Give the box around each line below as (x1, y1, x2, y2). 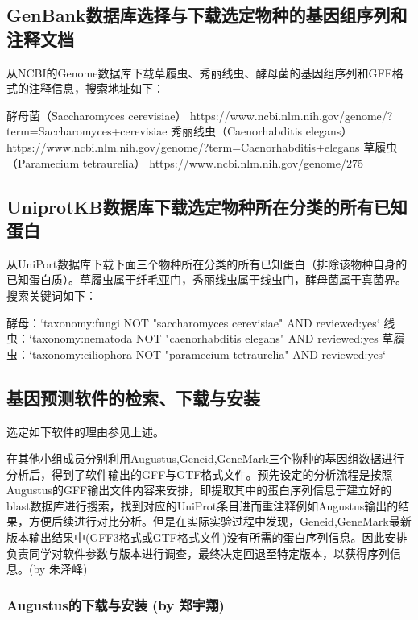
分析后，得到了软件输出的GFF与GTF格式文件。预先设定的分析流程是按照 (6, 465, 393, 482)
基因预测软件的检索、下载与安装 (6, 385, 260, 410)
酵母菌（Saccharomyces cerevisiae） (6, 106, 187, 123)
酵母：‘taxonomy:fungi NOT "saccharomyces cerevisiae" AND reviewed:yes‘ (6, 314, 380, 331)
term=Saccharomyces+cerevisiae (6, 123, 168, 139)
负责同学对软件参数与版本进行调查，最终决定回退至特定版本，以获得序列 (6, 544, 390, 561)
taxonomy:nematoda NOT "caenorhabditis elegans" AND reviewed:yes (31, 330, 379, 347)
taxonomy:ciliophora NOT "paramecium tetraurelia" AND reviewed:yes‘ (31, 345, 386, 362)
